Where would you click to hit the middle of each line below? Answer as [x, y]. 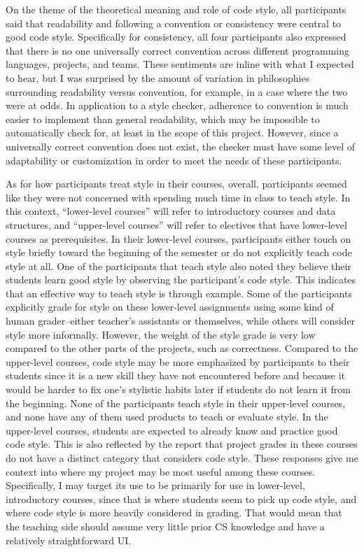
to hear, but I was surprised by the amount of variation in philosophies [158, 77]
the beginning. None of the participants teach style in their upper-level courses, [176, 403]
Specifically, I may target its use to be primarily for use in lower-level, [155, 485]
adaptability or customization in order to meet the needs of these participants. [174, 160]
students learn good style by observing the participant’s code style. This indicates [181, 279]
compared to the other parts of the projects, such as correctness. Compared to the [182, 348]
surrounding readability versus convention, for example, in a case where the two [177, 91]
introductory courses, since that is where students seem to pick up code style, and [181, 498]
